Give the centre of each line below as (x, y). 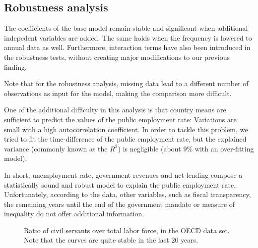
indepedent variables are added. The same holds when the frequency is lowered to (128, 37)
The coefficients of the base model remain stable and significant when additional (126, 28)
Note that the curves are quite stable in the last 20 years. (111, 240)
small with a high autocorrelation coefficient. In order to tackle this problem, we (126, 129)
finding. (15, 67)
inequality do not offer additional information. (74, 214)
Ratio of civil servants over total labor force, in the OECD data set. (127, 230)
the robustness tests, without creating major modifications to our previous (117, 57)
